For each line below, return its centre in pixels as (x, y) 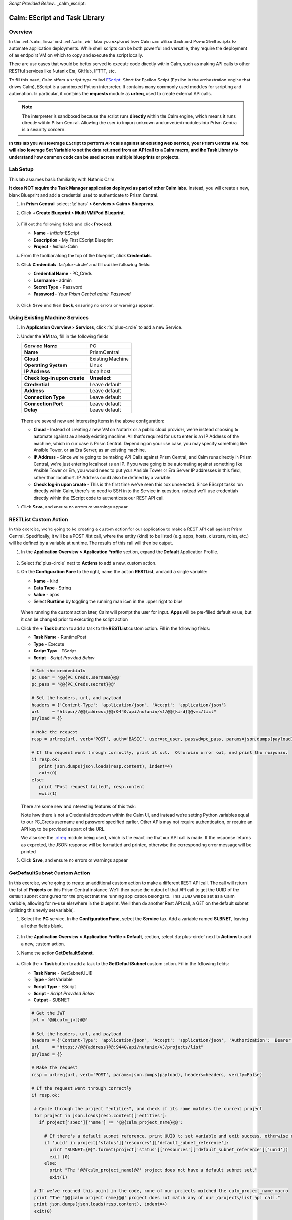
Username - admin (52, 280)
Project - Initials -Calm (55, 246)
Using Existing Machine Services (49, 318)
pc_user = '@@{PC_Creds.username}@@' (76, 678)
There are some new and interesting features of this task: (79, 806)
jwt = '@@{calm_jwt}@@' (60, 1020)
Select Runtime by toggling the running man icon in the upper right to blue (108, 601)
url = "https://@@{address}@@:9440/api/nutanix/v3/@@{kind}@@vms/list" (124, 712)
